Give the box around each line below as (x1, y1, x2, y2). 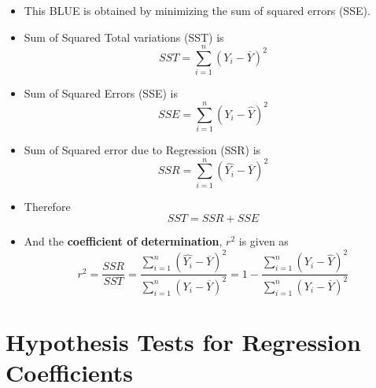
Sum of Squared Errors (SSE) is (24, 85, 178, 102)
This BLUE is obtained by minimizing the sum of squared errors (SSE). (24, 2, 370, 18)
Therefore (24, 198, 71, 214)
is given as (238, 233, 289, 249)
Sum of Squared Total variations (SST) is (24, 28, 224, 45)
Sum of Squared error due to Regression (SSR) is (24, 142, 261, 158)
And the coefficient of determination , (24, 233, 223, 249)
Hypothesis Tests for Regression (6, 326, 361, 357)
